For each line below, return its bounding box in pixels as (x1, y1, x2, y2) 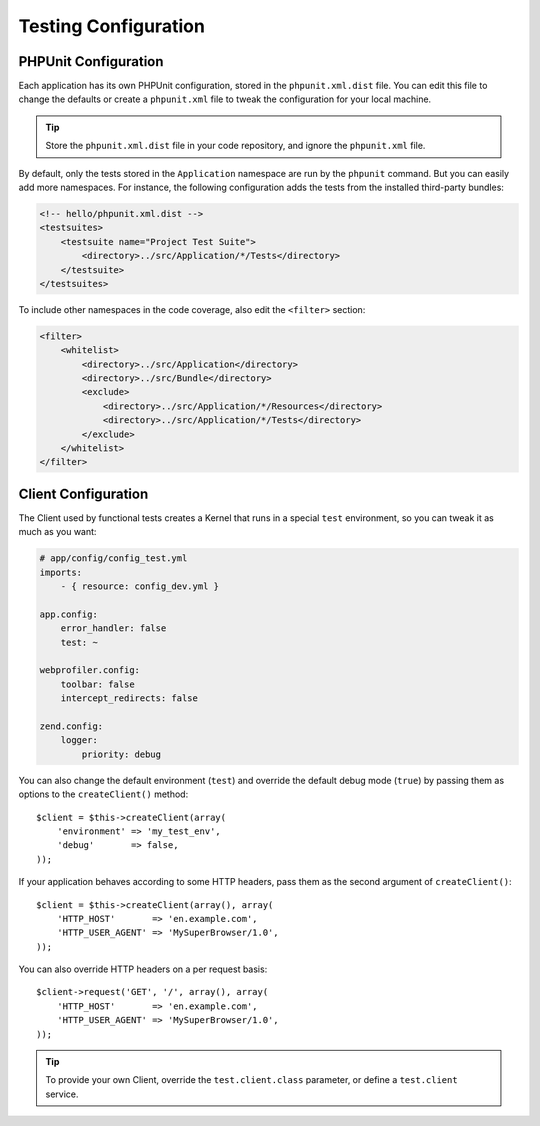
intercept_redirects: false (60, 693, 199, 704)
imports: (39, 566, 83, 578)
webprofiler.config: (39, 665, 140, 676)
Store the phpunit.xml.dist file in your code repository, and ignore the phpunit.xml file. (45, 140, 426, 152)
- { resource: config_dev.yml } (60, 581, 220, 592)
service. (45, 1088, 79, 1100)
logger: (60, 735, 99, 746)
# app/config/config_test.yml (39, 553, 188, 564)
